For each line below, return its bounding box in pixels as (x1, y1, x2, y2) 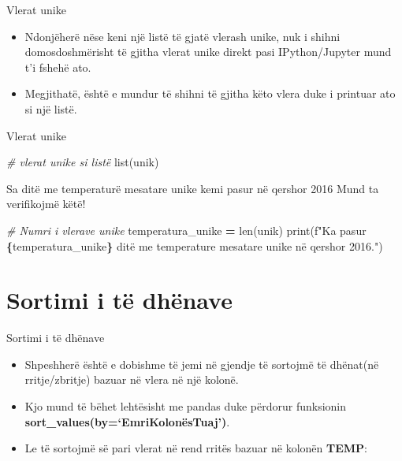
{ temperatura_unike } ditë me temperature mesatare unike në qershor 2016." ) (6, 237, 383, 254)
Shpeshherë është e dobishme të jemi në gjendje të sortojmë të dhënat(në (24, 355, 379, 372)
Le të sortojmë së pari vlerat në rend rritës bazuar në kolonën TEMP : (24, 440, 367, 456)
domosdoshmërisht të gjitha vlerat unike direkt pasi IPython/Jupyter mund (24, 43, 392, 60)
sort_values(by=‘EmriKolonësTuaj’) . (24, 413, 230, 429)
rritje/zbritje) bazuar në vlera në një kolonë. (24, 371, 239, 388)
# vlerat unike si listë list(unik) (6, 154, 159, 170)
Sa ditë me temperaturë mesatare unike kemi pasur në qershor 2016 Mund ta (6, 180, 379, 196)
